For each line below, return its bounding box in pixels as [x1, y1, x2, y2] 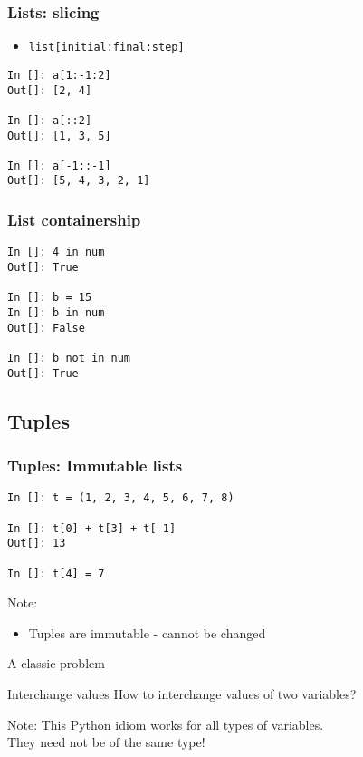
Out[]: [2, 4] [7, 83, 92, 97]
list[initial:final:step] [28, 41, 185, 54]
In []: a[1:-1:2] [7, 68, 111, 82]
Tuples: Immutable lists [7, 453, 183, 476]
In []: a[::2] [7, 113, 92, 127]
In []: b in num [7, 306, 105, 319]
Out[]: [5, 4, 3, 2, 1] [7, 174, 150, 188]
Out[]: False [7, 321, 85, 335]
